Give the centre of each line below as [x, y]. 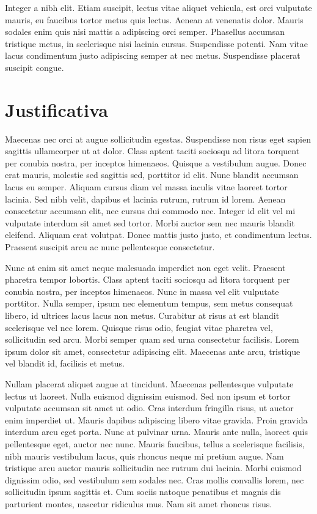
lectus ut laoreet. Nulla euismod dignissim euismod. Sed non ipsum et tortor [148, 396]
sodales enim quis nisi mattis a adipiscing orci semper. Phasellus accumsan [145, 32]
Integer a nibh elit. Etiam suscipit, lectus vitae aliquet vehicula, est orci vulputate [158, 7]
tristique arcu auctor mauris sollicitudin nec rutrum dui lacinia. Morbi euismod [153, 468]
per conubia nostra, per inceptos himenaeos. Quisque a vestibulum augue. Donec [156, 162]
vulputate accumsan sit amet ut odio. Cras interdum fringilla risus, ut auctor [149, 408]
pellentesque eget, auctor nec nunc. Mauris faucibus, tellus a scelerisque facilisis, [155, 443]
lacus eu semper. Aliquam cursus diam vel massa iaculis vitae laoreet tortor [146, 187]
